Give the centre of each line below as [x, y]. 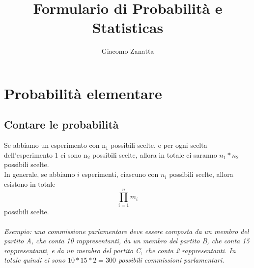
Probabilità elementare [83, 93]
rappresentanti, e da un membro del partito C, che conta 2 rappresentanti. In [120, 250]
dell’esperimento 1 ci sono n [46, 154]
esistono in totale [30, 184]
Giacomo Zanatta [128, 51]
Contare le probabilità [61, 124]
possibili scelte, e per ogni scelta [159, 145]
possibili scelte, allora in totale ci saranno [155, 154]
